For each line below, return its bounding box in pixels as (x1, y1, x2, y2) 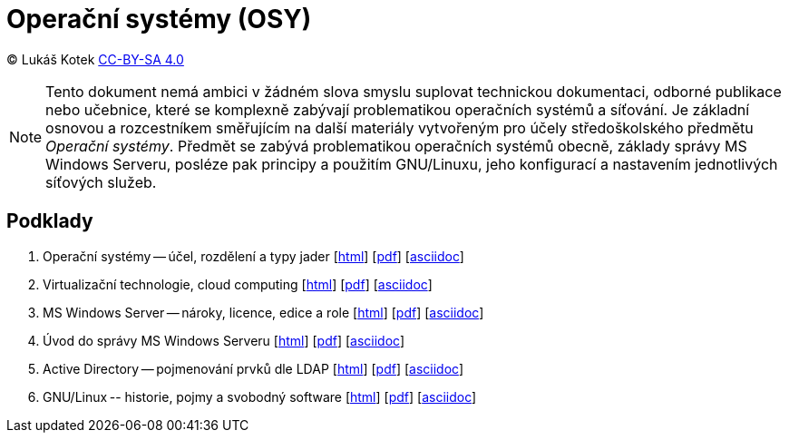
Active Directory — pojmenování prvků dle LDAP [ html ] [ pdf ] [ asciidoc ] (43, 360, 463, 376)
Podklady (6, 210, 93, 233)
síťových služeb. (45, 172, 157, 191)
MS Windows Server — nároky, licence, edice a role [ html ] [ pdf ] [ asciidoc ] (43, 304, 484, 320)
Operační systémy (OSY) (6, 4, 312, 34)
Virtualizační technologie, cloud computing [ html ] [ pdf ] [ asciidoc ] (43, 276, 433, 292)
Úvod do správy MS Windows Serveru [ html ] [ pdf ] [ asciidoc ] (43, 332, 404, 348)
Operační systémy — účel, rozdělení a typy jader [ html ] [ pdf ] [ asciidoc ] (43, 248, 464, 264)
